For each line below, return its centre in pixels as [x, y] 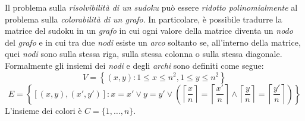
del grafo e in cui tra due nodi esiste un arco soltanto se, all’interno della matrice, [153, 42]
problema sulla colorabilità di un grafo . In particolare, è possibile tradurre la [144, 19]
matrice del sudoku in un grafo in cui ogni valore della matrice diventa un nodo [149, 31]
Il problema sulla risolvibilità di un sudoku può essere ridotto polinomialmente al [151, 7]
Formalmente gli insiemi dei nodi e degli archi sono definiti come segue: [134, 65]
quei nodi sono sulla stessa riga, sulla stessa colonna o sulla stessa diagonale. [144, 54]
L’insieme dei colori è [43, 110]
